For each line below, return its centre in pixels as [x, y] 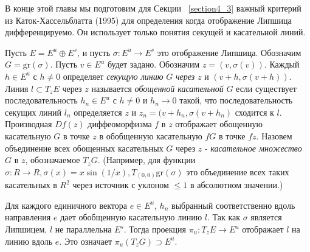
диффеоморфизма [120, 124]
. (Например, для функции [146, 160]
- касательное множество [253, 148]
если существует [266, 88]
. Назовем [274, 135]
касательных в [31, 185]
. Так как [223, 217]
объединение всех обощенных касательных [84, 148]
